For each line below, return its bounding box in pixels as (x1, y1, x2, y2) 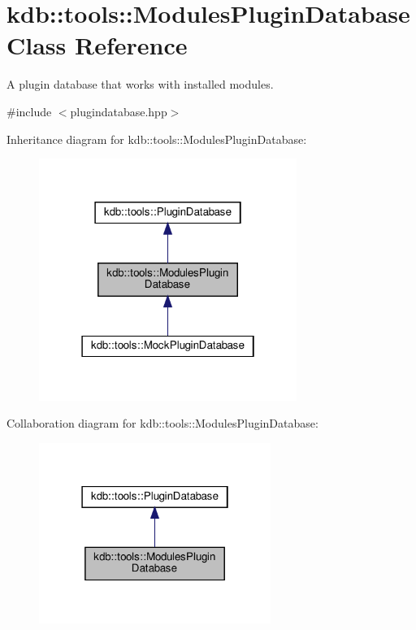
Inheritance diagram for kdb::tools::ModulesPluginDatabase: (6, 130, 307, 147)
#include (6, 102, 52, 119)
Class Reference (6, 28, 188, 62)
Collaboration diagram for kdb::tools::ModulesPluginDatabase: (6, 415, 318, 432)
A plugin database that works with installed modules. (6, 76, 274, 93)
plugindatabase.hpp (70, 102, 167, 119)
